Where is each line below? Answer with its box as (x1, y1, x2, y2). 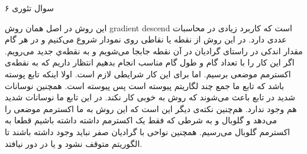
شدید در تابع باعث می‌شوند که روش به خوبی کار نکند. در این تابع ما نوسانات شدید (5, 91, 295, 103)
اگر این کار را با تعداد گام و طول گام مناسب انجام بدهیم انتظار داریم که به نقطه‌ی (5, 56, 295, 68)
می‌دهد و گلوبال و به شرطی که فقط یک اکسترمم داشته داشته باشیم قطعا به (5, 114, 277, 126)
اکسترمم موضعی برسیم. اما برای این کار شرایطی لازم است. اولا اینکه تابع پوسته (5, 67, 291, 80)
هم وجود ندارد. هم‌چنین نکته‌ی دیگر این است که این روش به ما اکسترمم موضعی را (5, 102, 297, 114)
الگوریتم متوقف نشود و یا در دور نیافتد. (5, 137, 143, 149)
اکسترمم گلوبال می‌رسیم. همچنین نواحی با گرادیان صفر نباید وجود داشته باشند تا (5, 125, 290, 137)
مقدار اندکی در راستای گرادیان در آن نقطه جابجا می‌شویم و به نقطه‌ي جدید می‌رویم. (5, 44, 303, 57)
